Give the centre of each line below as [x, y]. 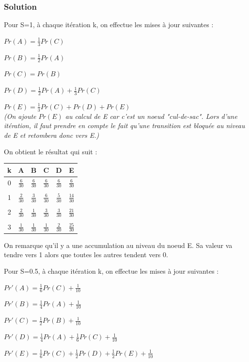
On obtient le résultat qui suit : [51, 151]
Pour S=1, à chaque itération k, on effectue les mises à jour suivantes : [109, 25]
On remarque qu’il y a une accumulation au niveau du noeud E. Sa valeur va [118, 245]
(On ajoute [20, 116]
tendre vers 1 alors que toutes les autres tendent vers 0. [86, 255]
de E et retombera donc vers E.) [52, 135]
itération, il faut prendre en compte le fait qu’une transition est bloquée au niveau [124, 125]
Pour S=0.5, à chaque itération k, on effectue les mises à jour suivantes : [111, 271]
